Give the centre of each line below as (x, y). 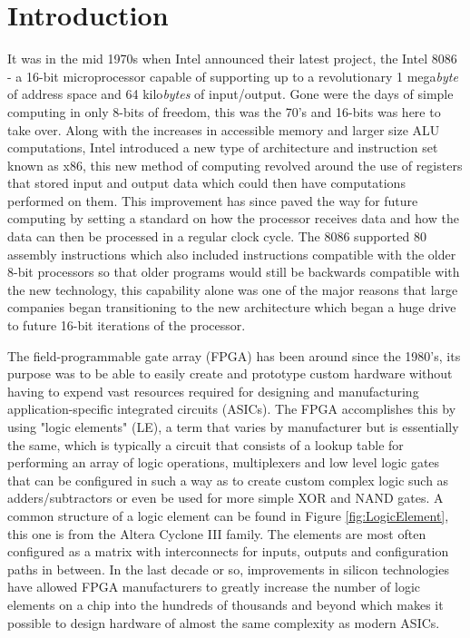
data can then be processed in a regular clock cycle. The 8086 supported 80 (217, 236)
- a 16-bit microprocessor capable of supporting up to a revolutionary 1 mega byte (233, 76)
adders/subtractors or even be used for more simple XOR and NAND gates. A (225, 498)
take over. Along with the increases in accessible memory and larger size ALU (224, 129)
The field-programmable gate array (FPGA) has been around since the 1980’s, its (234, 355)
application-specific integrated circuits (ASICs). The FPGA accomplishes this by (232, 409)
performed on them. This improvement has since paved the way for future (213, 200)
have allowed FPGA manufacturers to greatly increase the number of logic (214, 587)
